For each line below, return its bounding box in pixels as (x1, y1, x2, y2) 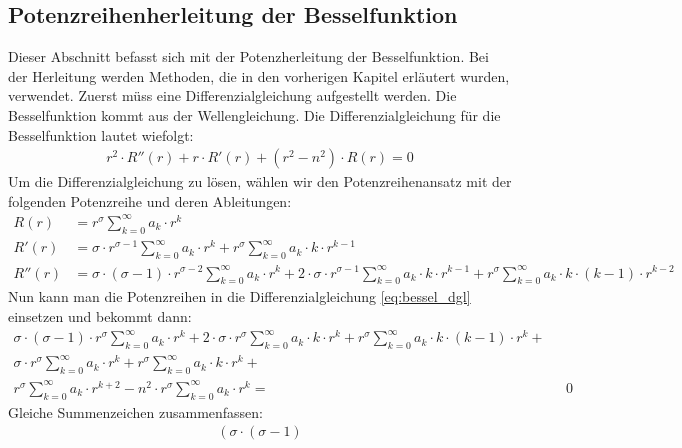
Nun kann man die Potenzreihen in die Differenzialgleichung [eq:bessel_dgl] (8, 286, 471, 307)
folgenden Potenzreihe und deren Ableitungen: (8, 190, 292, 211)
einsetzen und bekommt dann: (8, 305, 192, 326)
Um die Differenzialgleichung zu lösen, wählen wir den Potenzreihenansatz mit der (8, 171, 512, 192)
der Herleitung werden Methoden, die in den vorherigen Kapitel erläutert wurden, (8, 65, 510, 86)
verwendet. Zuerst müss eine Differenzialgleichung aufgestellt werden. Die (8, 85, 457, 106)
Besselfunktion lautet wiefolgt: (8, 124, 194, 145)
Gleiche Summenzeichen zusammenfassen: (8, 401, 264, 422)
